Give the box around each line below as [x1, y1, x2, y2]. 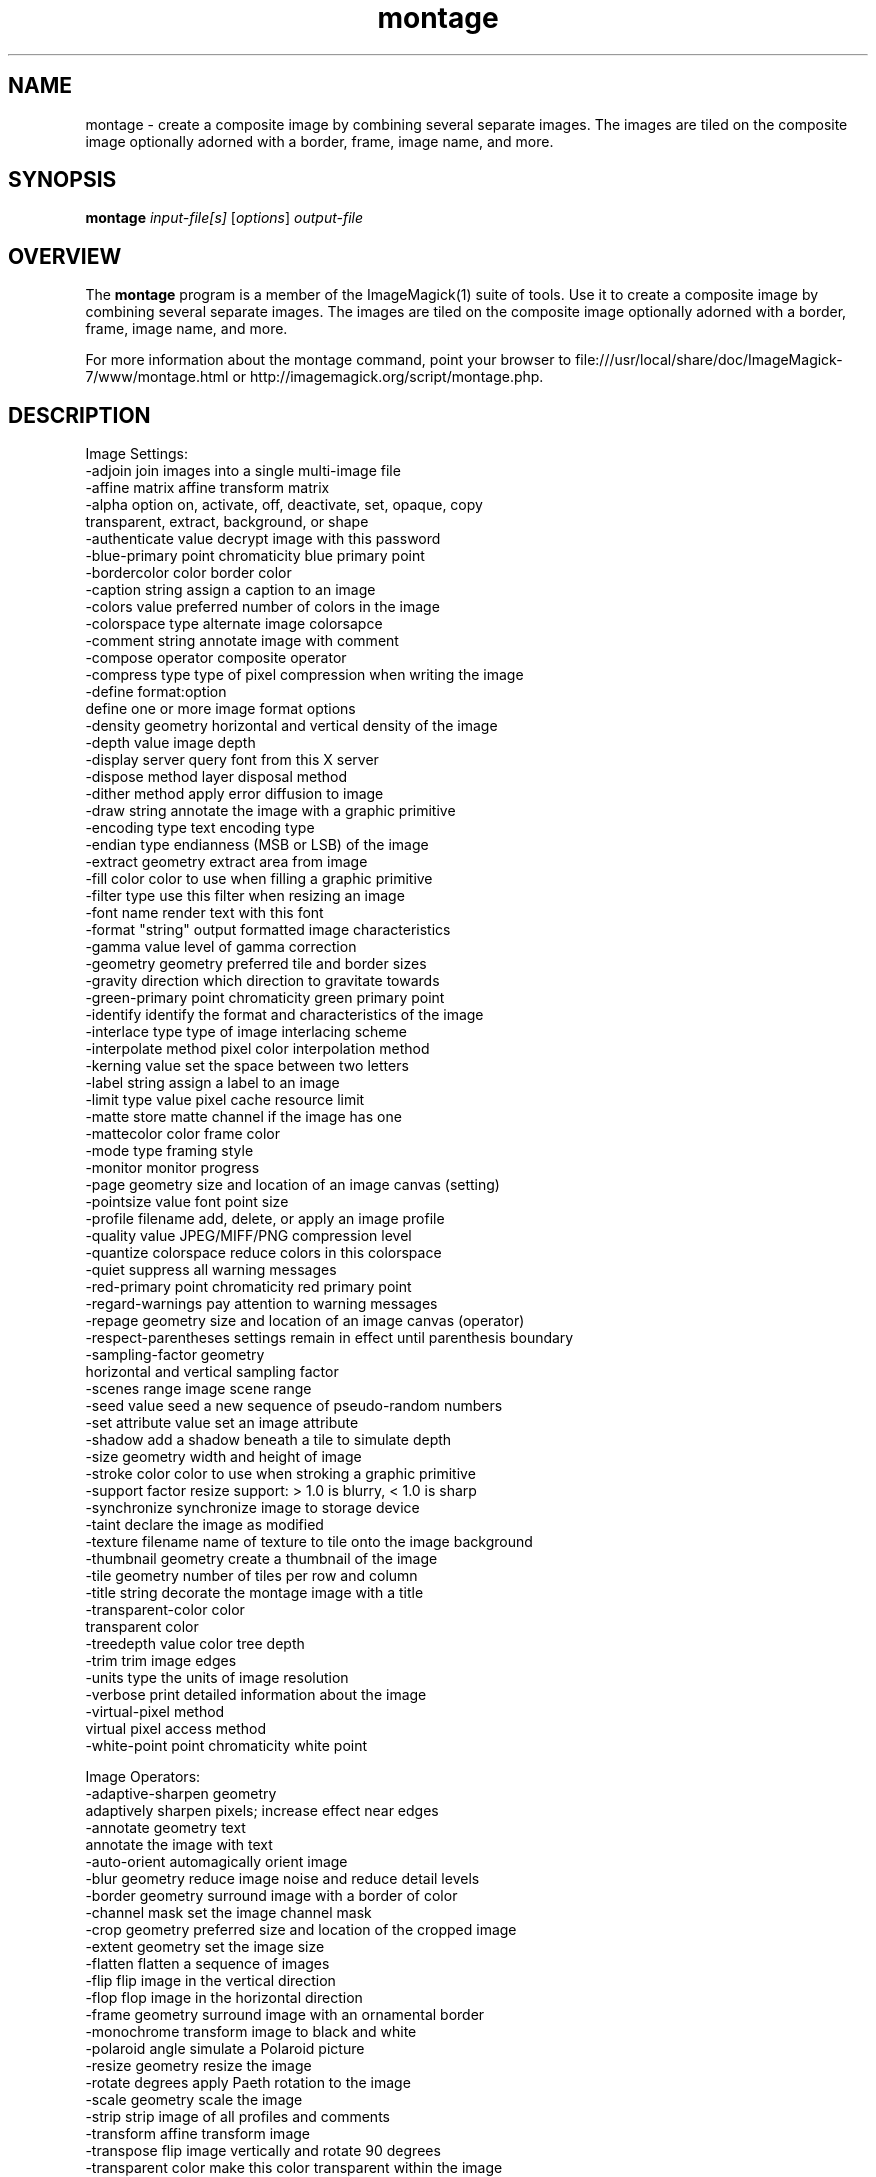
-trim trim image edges [85, 1652, 237, 1670]
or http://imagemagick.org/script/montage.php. [232, 368, 544, 386]
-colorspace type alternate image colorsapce [85, 615, 383, 633]
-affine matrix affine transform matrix [85, 479, 330, 497]
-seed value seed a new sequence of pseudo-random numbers [85, 1397, 503, 1415]
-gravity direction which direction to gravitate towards [85, 972, 440, 990]
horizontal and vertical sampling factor [85, 1363, 339, 1381]
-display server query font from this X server [85, 751, 379, 769]
